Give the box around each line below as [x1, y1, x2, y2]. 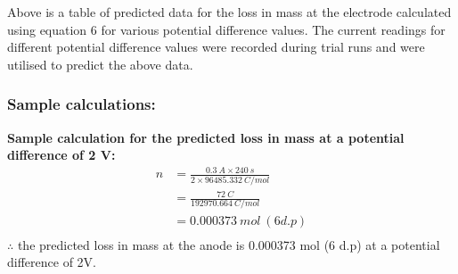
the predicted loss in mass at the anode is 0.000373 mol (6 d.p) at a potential [17, 235, 440, 253]
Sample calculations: [7, 93, 156, 115]
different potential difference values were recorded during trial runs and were [7, 37, 425, 56]
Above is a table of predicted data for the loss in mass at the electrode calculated [7, 3, 452, 21]
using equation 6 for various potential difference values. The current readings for [7, 20, 446, 38]
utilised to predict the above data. [7, 54, 193, 73]
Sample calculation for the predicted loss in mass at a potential [7, 128, 405, 146]
